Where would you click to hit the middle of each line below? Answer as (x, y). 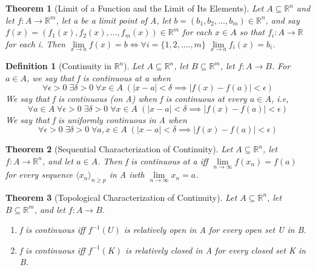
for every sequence (39, 174)
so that (252, 32)
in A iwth (127, 174)
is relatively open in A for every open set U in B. (215, 230)
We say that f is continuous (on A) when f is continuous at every (126, 99)
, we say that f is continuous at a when (99, 77)
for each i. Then (35, 43)
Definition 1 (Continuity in (59, 66)
